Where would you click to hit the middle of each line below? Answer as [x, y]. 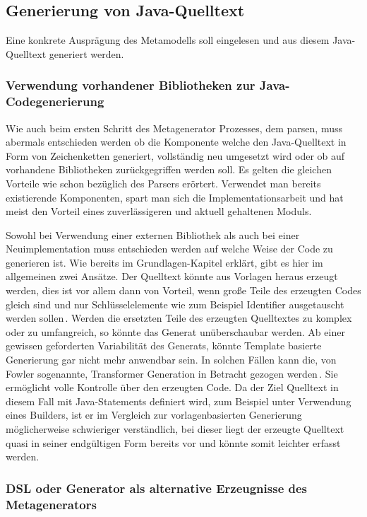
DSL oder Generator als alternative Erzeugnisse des [157, 488]
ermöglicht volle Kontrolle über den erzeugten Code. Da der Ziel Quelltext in [172, 387]
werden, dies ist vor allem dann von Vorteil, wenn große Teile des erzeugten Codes [183, 290]
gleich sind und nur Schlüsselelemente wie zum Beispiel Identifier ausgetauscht [175, 304]
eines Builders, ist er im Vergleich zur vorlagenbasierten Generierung [154, 415]
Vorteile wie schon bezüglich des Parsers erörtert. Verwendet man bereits [163, 183]
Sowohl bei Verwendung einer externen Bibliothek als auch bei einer [153, 234]
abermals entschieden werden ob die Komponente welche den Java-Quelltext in [176, 142]
